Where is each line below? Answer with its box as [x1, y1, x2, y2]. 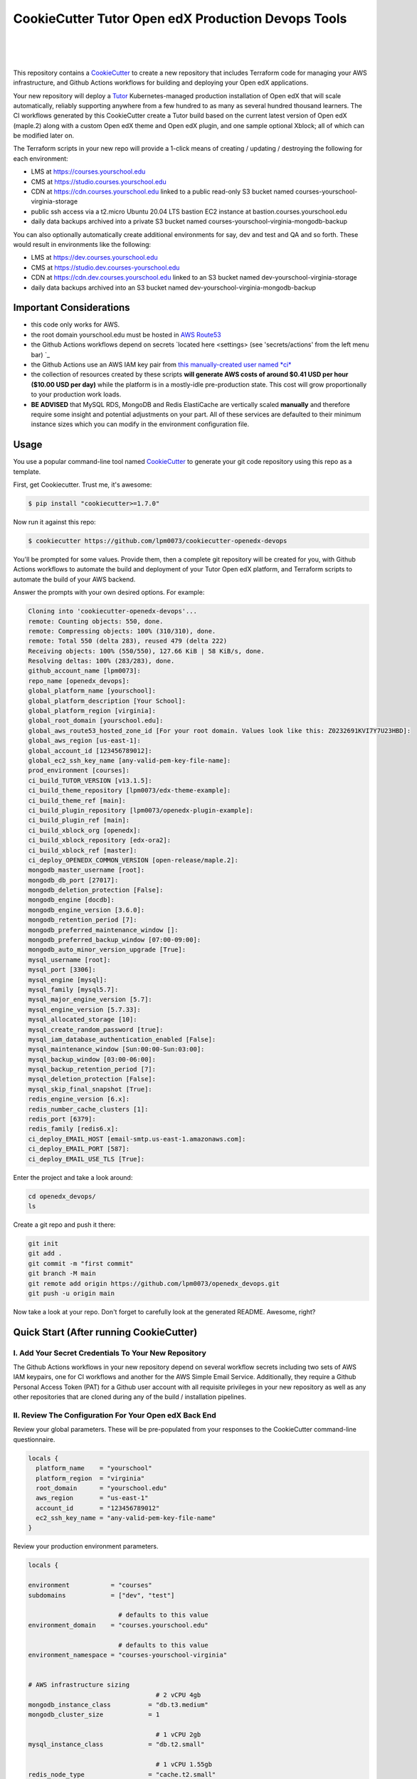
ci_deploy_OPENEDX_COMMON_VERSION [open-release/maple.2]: [28, 856, 238, 864]
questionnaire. [13, 1435, 56, 1444]
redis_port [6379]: [28, 1115, 96, 1124]
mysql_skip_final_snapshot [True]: [28, 1085, 152, 1093]
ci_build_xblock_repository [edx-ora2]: [28, 836, 171, 845]
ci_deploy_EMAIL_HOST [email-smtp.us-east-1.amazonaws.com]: [28, 1135, 246, 1143]
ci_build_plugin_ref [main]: [28, 816, 130, 825]
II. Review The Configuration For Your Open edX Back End [13, 1410, 216, 1420]
